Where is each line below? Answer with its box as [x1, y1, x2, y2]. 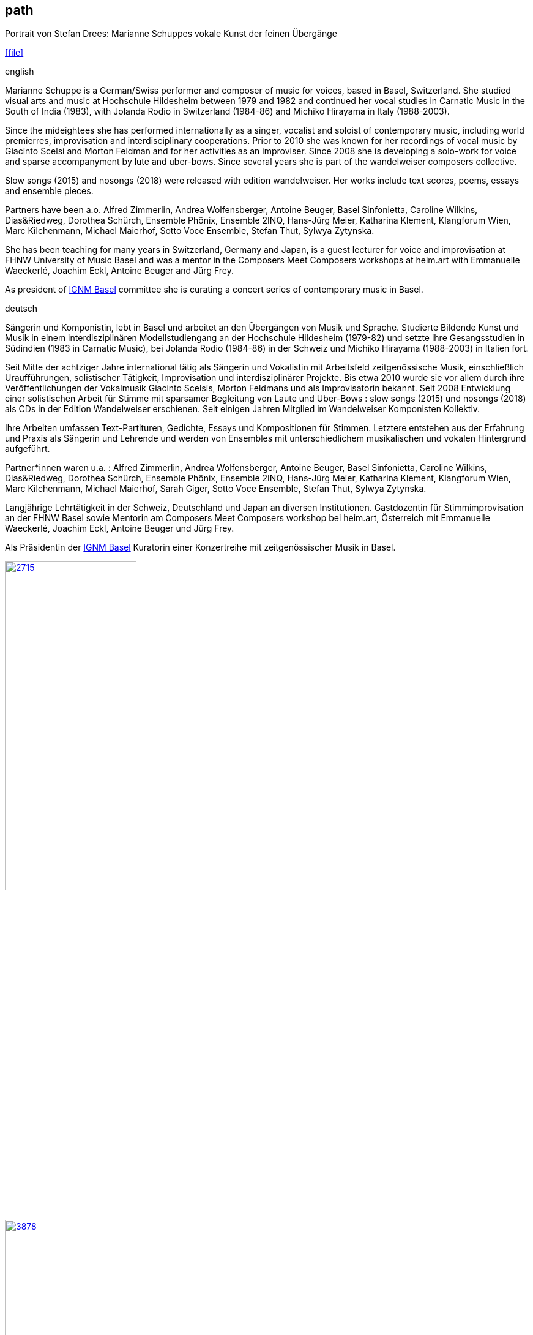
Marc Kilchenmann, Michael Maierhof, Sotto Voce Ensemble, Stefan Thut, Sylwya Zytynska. [5, 225, 375, 236]
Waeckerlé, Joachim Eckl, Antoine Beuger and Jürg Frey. [5, 265, 234, 276]
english [5, 66, 34, 77]
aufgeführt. [5, 443, 50, 454]
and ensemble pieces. [5, 186, 94, 197]
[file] [5, 47, 24, 58]
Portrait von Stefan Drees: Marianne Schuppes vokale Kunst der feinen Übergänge [5, 28, 337, 39]
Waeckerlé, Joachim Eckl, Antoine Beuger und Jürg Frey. [5, 523, 234, 534]
